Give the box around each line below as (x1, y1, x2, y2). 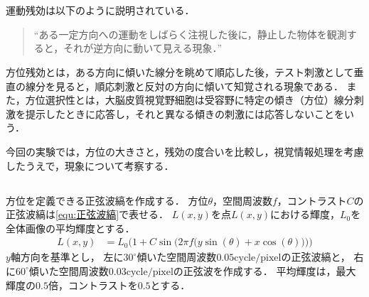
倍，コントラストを (48, 277, 138, 292)
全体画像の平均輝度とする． (6, 220, 135, 235)
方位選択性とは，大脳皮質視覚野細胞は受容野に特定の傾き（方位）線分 (25, 92, 354, 107)
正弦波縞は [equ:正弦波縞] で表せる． (6, 207, 169, 222)
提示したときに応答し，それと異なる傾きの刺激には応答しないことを (25, 106, 344, 121)
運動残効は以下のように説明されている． (6, 3, 195, 18)
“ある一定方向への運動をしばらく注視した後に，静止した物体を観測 (33, 26, 347, 41)
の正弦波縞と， (281, 249, 351, 264)
